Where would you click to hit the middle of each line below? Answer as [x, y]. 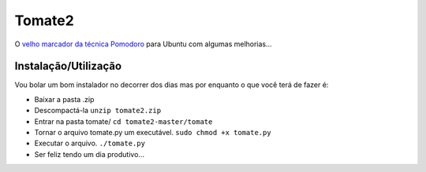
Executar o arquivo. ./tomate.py [90, 143]
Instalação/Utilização [68, 66]
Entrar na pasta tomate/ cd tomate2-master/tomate [123, 121]
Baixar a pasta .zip [64, 99]
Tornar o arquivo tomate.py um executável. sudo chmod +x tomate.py [153, 133]
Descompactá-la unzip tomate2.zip [98, 111]
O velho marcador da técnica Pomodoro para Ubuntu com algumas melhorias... [143, 44]
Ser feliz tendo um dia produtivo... [90, 154]
